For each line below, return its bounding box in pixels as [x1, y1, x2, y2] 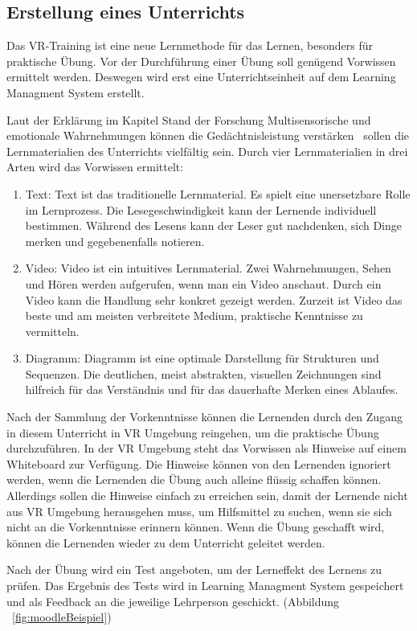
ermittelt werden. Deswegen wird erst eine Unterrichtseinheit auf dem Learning [6, 68, 396, 85]
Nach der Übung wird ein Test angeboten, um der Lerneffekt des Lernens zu [6, 561, 382, 578]
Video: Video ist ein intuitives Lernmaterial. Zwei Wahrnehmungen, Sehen [25, 260, 391, 277]
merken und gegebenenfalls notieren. [25, 232, 205, 249]
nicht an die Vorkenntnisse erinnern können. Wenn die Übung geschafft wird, [6, 518, 385, 535]
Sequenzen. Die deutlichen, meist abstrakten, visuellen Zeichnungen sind [25, 365, 382, 382]
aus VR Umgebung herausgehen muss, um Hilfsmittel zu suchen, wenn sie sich [6, 502, 392, 519]
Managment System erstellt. [6, 84, 145, 100]
